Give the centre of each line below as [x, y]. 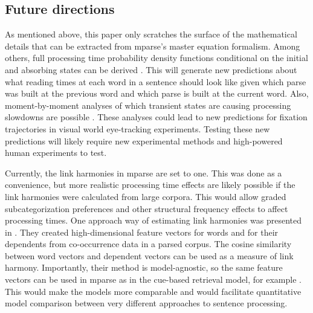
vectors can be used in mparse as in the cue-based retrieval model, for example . [153, 279]
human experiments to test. [56, 153]
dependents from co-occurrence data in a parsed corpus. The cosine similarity [148, 244]
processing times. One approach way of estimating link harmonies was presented [153, 220]
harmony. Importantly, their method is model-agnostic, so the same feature [144, 267]
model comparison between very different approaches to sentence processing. [146, 303]
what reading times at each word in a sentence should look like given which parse [156, 81]
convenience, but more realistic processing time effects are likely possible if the [150, 185]
